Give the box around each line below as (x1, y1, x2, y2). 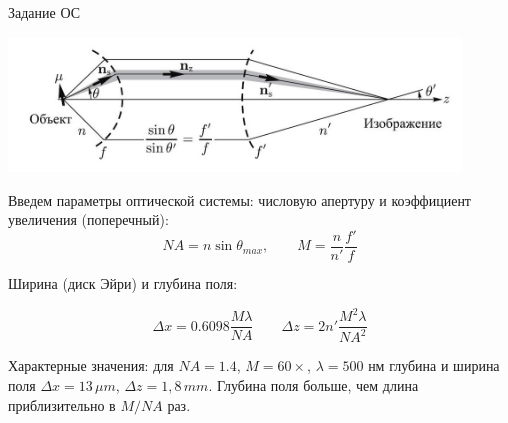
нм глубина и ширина (368, 355, 500, 376)
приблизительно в (8, 394, 116, 415)
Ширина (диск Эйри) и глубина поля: (8, 272, 238, 293)
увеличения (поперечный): (8, 209, 169, 230)
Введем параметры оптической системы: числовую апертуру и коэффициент (8, 189, 471, 210)
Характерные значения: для (8, 355, 174, 376)
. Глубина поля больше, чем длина (208, 375, 419, 396)
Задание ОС (8, 2, 81, 22)
